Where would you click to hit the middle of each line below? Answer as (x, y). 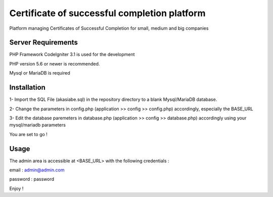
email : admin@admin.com (37, 170)
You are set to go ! (28, 134)
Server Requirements (44, 43)
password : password (32, 179)
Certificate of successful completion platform (107, 13)
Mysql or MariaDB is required (40, 73)
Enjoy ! (16, 188)
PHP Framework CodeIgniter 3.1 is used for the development (72, 54)
